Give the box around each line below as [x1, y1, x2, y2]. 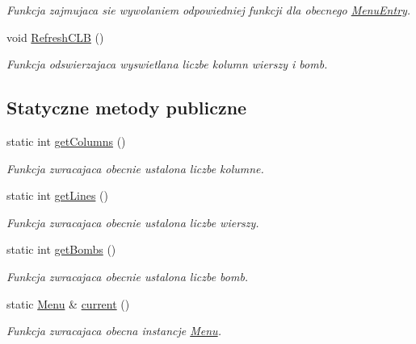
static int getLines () [6, 187, 108, 204]
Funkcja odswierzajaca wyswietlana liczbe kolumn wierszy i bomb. [6, 56, 328, 73]
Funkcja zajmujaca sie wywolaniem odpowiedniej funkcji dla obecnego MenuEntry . [6, 2, 411, 18]
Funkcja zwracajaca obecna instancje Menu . [6, 322, 221, 339]
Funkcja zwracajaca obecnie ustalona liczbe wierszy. [6, 213, 259, 230]
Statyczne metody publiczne [6, 95, 247, 120]
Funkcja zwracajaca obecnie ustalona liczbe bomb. [6, 267, 249, 284]
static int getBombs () [6, 241, 116, 258]
